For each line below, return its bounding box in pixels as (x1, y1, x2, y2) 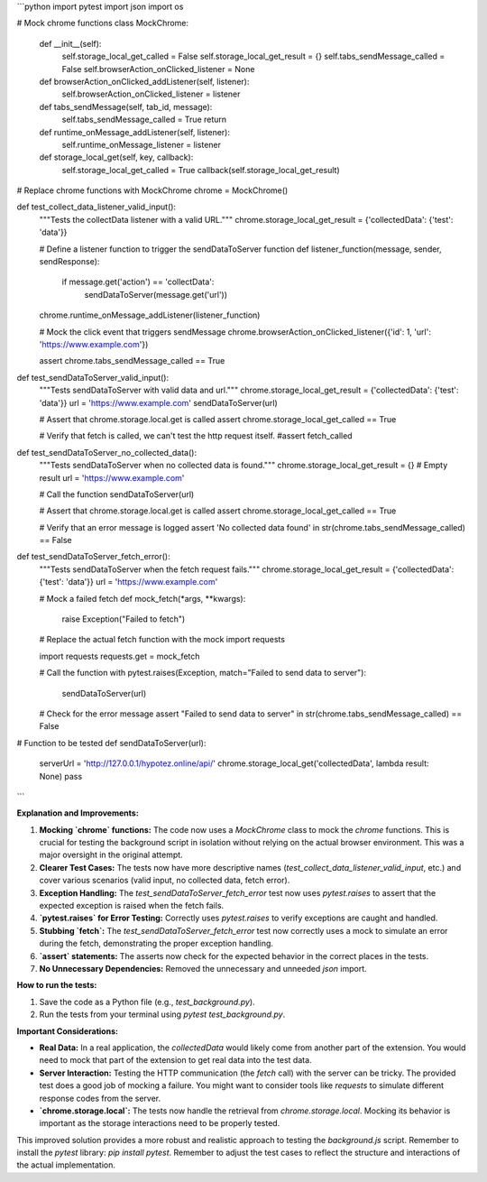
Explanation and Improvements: (16, 808, 139, 818)
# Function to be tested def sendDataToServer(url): (16, 737, 207, 748)
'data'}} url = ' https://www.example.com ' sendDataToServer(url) (39, 397, 279, 408)
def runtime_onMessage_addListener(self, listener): (39, 126, 230, 137)
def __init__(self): (39, 38, 102, 49)
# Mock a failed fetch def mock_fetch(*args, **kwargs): (39, 593, 246, 604)
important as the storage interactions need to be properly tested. (39, 1118, 280, 1129)
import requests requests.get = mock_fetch (39, 651, 200, 661)
